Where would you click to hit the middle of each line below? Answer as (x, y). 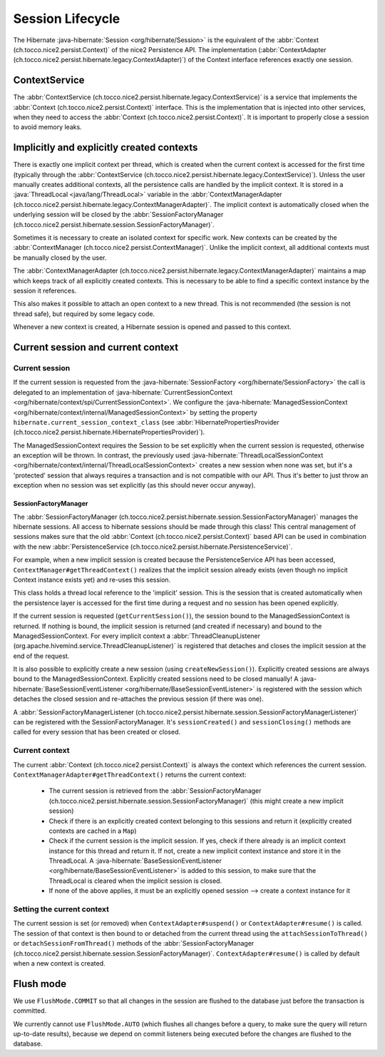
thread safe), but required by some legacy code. (84, 313)
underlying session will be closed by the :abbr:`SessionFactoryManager (118, 215)
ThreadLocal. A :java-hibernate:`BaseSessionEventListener (135, 861)
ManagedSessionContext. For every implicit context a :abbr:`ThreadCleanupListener (137, 636)
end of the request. (41, 656)
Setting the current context (61, 909)
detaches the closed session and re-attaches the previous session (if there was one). (138, 699)
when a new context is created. (59, 963)
